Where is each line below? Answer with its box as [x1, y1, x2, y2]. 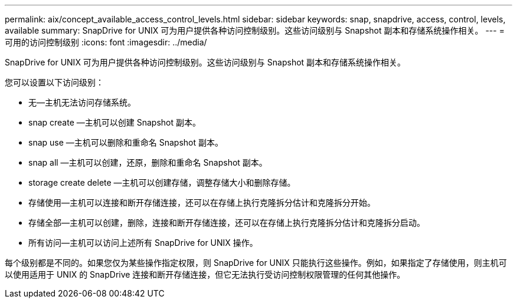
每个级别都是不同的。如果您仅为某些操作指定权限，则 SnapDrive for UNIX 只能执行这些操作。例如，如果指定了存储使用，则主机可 [5, 258, 507, 268]
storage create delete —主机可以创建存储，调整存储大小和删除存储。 [28, 177, 296, 187]
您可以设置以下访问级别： [5, 77, 104, 87]
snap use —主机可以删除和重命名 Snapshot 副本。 [28, 137, 224, 147]
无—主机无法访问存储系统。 [28, 97, 136, 107]
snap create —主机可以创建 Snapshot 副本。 [28, 117, 201, 127]
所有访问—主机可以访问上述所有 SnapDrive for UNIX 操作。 [28, 238, 258, 248]
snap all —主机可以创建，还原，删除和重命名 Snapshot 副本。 [28, 157, 267, 167]
